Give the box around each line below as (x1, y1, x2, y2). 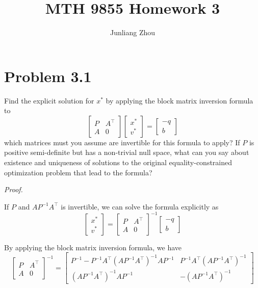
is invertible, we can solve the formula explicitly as (61, 201, 219, 212)
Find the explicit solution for (4, 95, 94, 106)
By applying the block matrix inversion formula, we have (4, 242, 182, 252)
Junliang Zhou (110, 27, 156, 38)
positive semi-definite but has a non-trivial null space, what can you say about (4, 147, 249, 158)
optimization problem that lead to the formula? (4, 167, 152, 177)
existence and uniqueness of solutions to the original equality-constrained (4, 157, 233, 168)
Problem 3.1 (4, 65, 92, 86)
